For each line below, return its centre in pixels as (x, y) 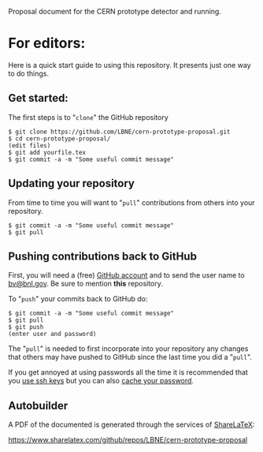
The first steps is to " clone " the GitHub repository (89, 117)
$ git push (26, 327)
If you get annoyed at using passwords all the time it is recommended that (128, 372)
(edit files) (30, 145)
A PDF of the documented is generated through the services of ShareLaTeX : (131, 424)
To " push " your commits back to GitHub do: (78, 299)
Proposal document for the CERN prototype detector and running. (115, 11)
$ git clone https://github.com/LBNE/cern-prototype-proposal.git (119, 132)
